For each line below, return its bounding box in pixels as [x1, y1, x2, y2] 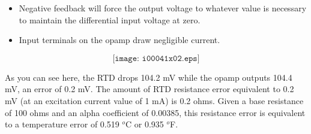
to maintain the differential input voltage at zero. [19, 13, 201, 26]
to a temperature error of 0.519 [5, 118, 119, 130]
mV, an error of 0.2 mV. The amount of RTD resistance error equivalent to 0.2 [5, 83, 294, 95]
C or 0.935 [125, 118, 164, 130]
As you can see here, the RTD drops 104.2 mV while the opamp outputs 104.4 [5, 71, 292, 83]
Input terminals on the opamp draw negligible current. [19, 33, 220, 46]
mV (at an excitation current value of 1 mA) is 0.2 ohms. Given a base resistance [5, 94, 304, 106]
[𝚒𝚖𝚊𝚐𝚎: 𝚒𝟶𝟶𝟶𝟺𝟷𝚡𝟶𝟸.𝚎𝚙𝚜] [112, 54, 200, 63]
